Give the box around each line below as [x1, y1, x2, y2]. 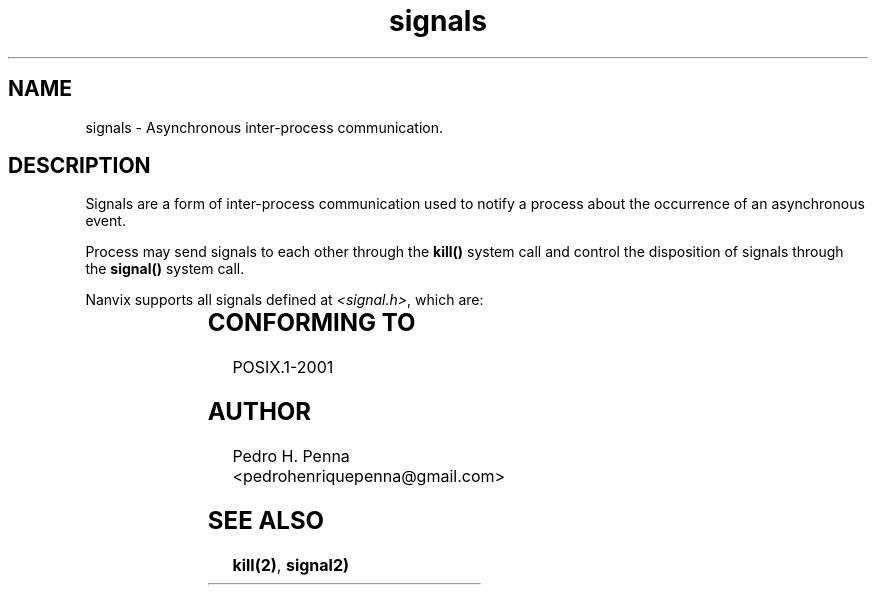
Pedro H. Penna [232, 446, 350, 467]
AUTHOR [207, 397, 312, 427]
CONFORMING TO [207, 308, 416, 338]
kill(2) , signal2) [232, 554, 350, 575]
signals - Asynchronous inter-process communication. [85, 118, 443, 136]
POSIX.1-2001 [232, 357, 334, 378]
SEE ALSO [207, 506, 325, 536]
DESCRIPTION [8, 153, 151, 179]
